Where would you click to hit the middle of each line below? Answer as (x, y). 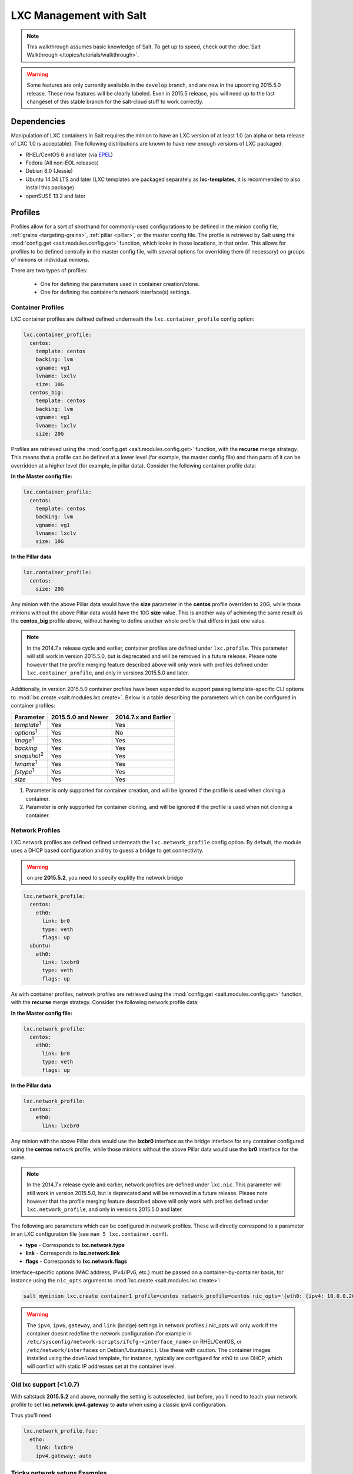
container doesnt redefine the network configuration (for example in (109, 1333)
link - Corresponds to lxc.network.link (73, 1253)
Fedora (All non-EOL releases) (62, 163)
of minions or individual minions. (50, 260)
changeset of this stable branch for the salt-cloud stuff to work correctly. (115, 101)
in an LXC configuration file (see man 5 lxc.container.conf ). (89, 1234)
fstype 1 (24, 771)
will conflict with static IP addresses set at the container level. (101, 1366)
